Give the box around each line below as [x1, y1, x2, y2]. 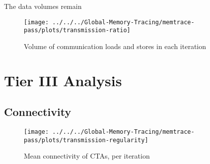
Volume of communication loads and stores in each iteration [24, 41, 207, 51]
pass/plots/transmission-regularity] [24, 136, 148, 144]
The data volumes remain [4, 1, 82, 11]
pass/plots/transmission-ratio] [24, 27, 131, 34]
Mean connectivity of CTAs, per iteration [24, 151, 150, 161]
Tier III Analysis [4, 70, 122, 90]
